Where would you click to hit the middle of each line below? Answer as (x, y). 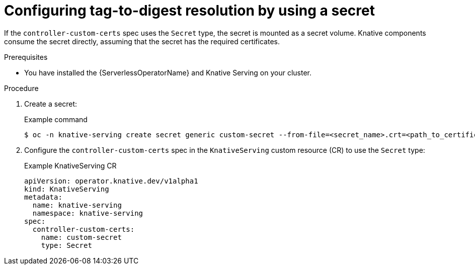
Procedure (21, 88)
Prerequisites (26, 57)
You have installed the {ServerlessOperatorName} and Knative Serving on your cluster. (168, 72)
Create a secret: (51, 104)
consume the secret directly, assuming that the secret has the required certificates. (142, 41)
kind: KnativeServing (67, 189)
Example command (56, 119)
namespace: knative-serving (88, 213)
